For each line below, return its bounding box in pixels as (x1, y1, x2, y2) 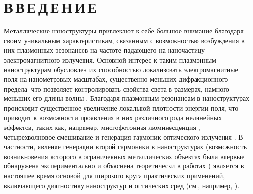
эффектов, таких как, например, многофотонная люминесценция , (4, 122, 200, 132)
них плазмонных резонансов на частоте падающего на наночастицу (4, 45, 205, 55)
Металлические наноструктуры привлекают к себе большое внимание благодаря (4, 26, 244, 36)
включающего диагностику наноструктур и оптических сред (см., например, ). (4, 180, 240, 190)
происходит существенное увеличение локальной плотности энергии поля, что (4, 102, 239, 113)
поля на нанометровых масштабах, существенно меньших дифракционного (4, 74, 228, 84)
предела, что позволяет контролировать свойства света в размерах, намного (4, 83, 229, 94)
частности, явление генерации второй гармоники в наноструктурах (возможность (4, 141, 247, 152)
